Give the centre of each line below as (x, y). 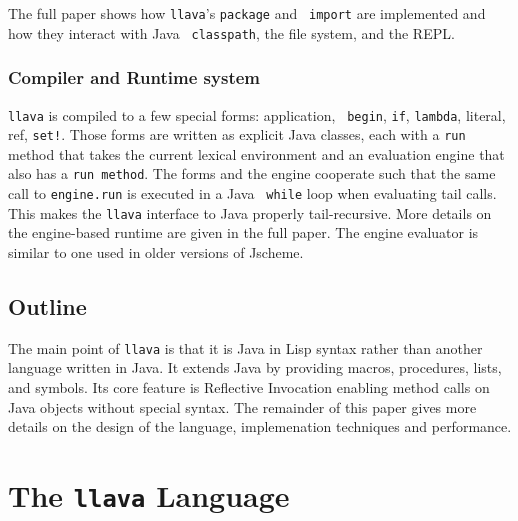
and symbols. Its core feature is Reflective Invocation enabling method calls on (249, 387)
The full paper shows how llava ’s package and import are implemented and (247, 13)
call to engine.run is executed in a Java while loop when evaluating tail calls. (252, 193)
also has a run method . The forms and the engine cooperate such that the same (252, 173)
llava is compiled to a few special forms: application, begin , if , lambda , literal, (257, 114)
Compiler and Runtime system (134, 77)
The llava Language (149, 495)
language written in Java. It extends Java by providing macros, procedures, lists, (255, 367)
